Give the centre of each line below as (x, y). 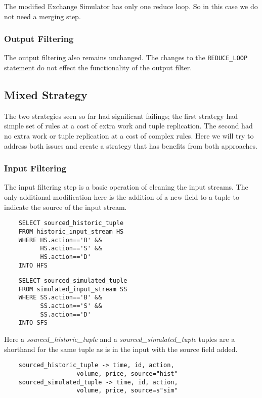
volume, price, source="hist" (127, 373)
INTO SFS (33, 323)
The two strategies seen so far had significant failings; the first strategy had (121, 116)
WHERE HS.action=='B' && (60, 240)
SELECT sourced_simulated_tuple (73, 281)
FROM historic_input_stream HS (71, 231)
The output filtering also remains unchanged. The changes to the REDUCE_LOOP (126, 57)
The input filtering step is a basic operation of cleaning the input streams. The (126, 187)
